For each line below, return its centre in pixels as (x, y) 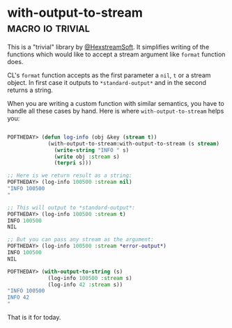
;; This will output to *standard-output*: (71, 208)
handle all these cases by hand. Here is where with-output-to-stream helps (116, 111)
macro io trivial (49, 28)
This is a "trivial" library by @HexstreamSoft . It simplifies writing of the (108, 47)
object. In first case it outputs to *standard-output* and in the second (107, 82)
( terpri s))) (73, 163)
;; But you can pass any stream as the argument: (81, 240)
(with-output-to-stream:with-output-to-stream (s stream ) (133, 143)
